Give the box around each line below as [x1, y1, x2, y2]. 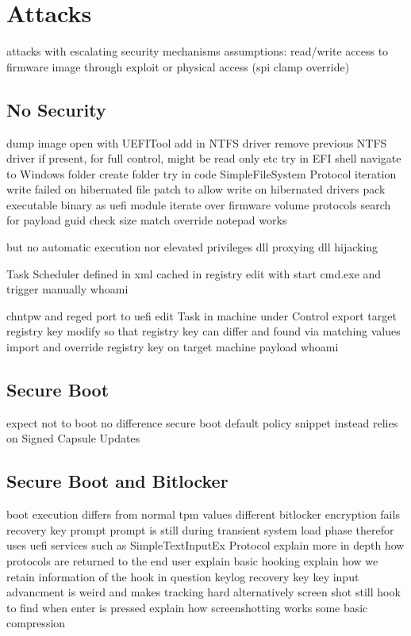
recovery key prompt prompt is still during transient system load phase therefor [6, 521, 394, 538]
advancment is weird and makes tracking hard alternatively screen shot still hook [6, 584, 401, 600]
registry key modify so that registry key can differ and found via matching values [6, 323, 401, 339]
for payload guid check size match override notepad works [6, 212, 287, 228]
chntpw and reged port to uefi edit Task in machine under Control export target [6, 307, 397, 324]
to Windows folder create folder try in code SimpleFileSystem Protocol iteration [6, 165, 397, 182]
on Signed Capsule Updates [6, 430, 140, 446]
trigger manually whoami [6, 281, 129, 297]
